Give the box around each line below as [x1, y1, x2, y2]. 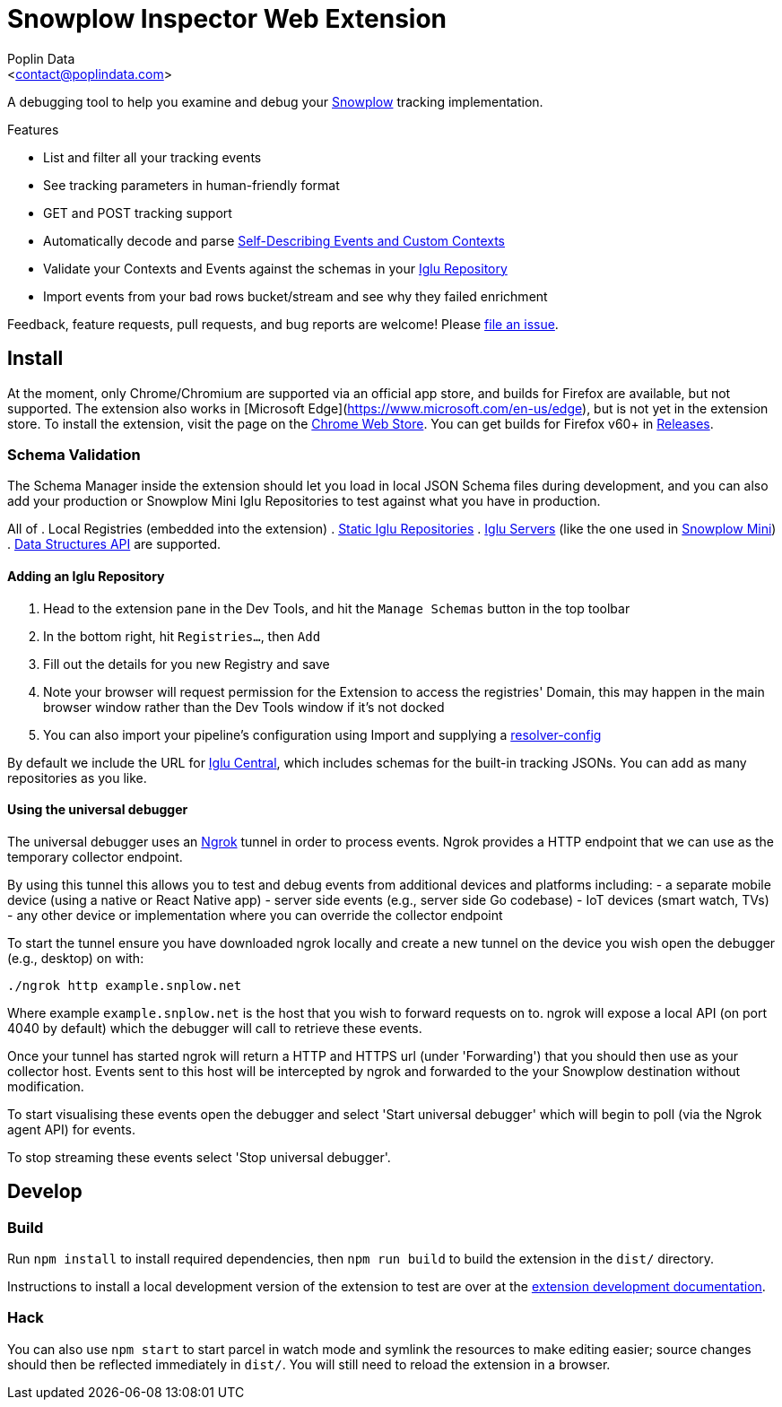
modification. [7, 1078, 84, 1094]
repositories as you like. [7, 769, 147, 786]
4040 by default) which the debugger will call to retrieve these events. [7, 1020, 422, 1036]
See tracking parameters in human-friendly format [43, 177, 340, 193]
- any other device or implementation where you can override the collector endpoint [7, 907, 503, 923]
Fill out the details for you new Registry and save [43, 656, 330, 672]
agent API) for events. [7, 1121, 135, 1137]
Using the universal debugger [7, 802, 188, 818]
